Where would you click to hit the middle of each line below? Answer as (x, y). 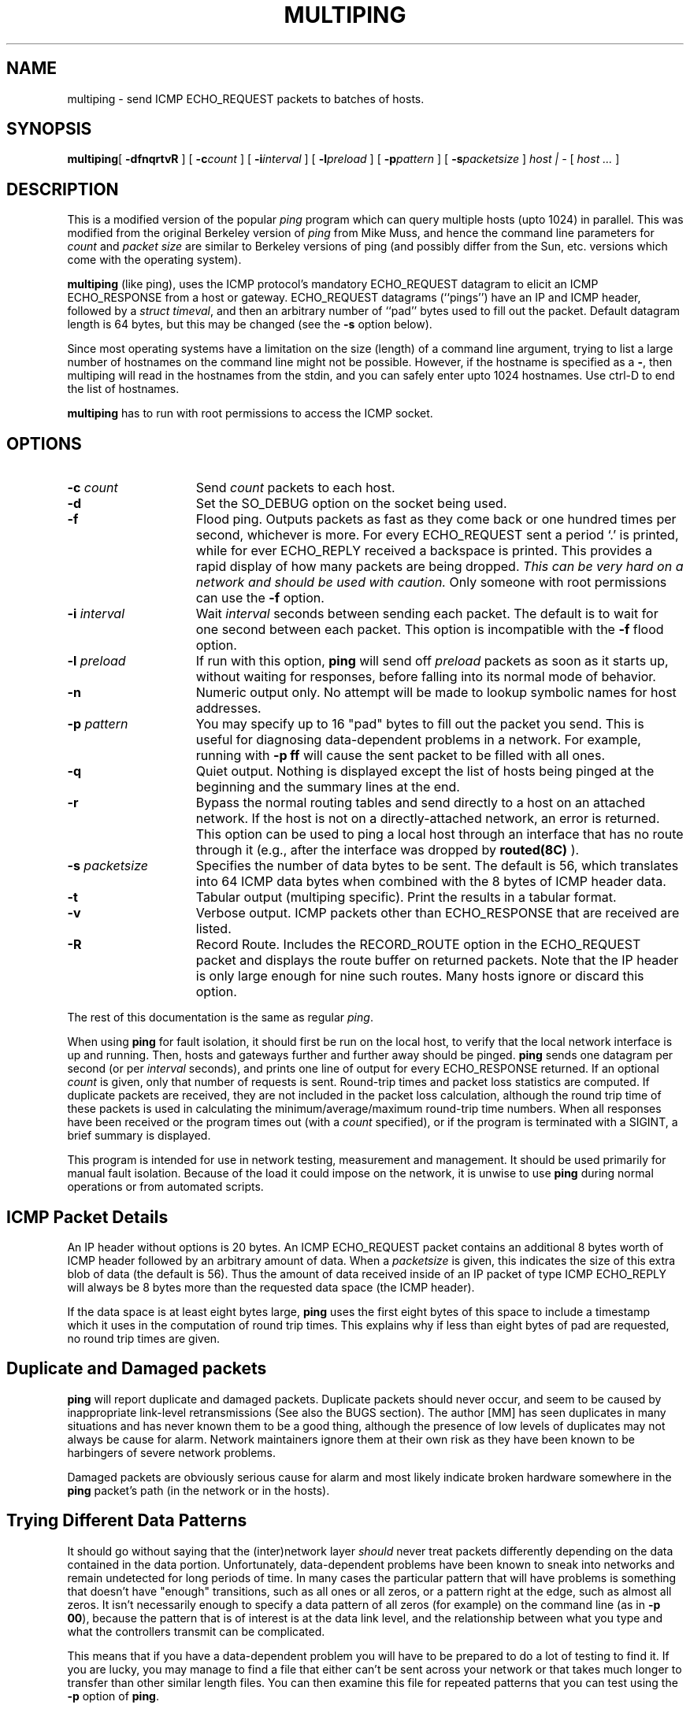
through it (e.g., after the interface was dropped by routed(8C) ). (388, 850)
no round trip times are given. (144, 1338)
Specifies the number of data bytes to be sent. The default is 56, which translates (437, 866)
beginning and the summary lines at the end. (328, 787)
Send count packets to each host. (295, 488)
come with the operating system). (154, 260)
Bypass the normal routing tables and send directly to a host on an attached (421, 803)
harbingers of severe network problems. (172, 1452)
